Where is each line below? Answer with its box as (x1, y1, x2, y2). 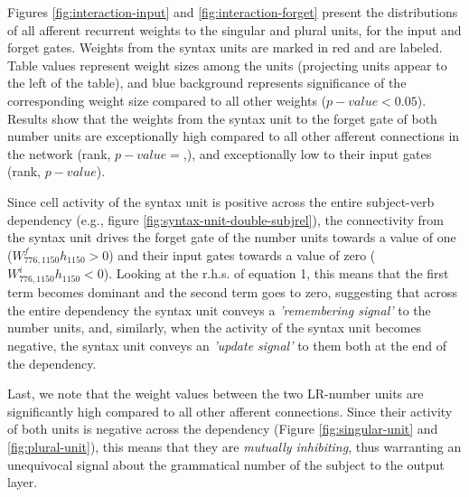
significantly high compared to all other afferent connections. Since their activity (7, 401, 453, 420)
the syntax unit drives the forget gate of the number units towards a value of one (7, 228, 456, 247)
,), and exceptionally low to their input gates (183, 144, 432, 163)
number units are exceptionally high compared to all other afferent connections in (7, 127, 460, 145)
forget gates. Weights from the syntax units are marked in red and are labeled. (7, 38, 443, 57)
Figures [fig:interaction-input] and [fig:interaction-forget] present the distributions (7, 3, 458, 21)
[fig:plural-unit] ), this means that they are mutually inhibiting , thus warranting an (7, 436, 462, 455)
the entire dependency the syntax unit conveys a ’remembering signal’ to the (7, 300, 431, 319)
